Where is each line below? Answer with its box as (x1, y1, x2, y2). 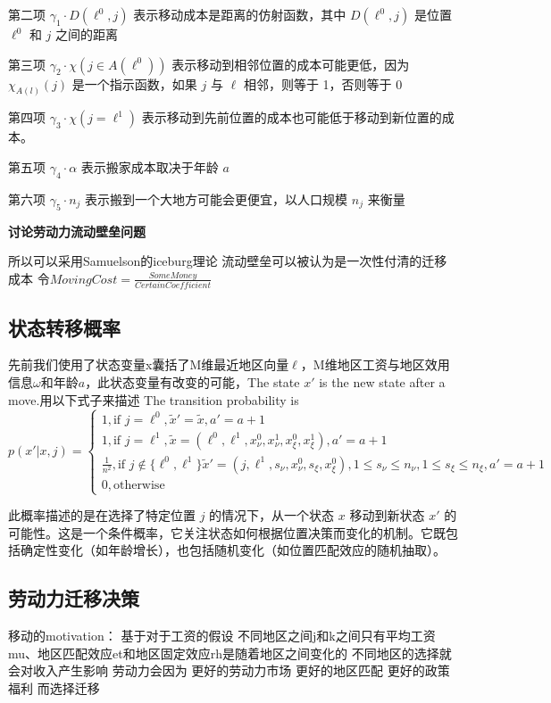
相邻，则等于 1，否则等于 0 (243, 74, 403, 93)
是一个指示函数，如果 (71, 74, 197, 93)
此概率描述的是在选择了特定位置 (8, 506, 196, 525)
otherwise (113, 478, 165, 492)
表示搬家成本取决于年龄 (80, 158, 219, 177)
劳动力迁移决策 (8, 584, 139, 612)
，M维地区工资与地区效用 (300, 355, 450, 374)
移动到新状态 (349, 506, 425, 525)
